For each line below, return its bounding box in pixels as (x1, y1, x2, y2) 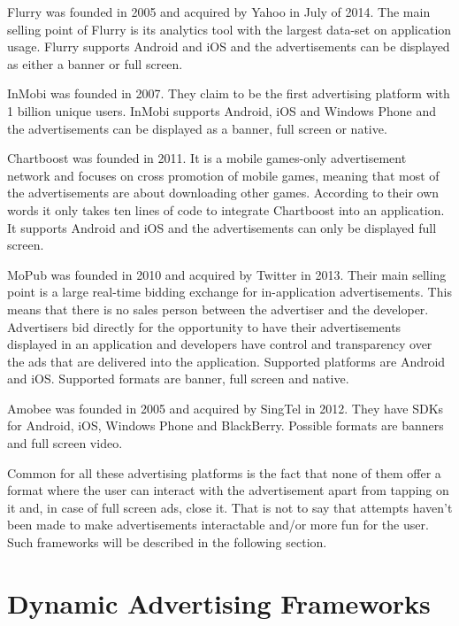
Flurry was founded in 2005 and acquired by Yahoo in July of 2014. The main (7, 3, 431, 20)
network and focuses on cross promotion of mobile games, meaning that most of (7, 166, 440, 184)
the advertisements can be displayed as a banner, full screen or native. (7, 119, 387, 137)
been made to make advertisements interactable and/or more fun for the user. (7, 515, 429, 534)
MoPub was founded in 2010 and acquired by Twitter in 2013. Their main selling (7, 265, 447, 283)
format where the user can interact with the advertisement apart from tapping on (7, 481, 449, 499)
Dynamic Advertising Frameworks (7, 584, 431, 621)
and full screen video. (7, 434, 123, 452)
